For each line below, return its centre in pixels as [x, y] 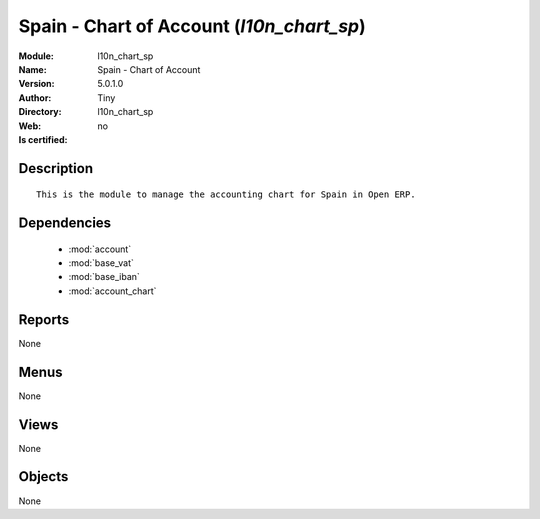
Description [56, 168]
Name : [32, 69]
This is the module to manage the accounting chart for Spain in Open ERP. [226, 194]
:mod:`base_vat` [101, 263]
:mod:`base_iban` [104, 277]
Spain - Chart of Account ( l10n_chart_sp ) [192, 26]
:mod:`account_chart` [112, 291]
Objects [43, 476]
